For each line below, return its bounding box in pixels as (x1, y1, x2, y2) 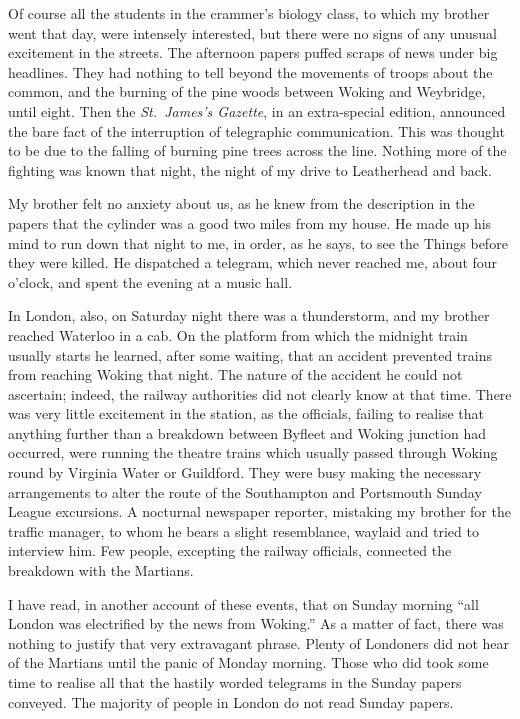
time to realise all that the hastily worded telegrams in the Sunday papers (8, 672, 462, 692)
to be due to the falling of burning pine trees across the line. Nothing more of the (8, 140, 507, 161)
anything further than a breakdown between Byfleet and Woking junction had (8, 422, 486, 443)
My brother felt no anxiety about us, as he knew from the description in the (8, 193, 475, 214)
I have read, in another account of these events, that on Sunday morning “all (8, 593, 479, 614)
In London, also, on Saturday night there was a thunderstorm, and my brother (8, 305, 490, 326)
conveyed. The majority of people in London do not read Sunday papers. (8, 691, 454, 712)
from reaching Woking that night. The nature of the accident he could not (8, 364, 463, 385)
